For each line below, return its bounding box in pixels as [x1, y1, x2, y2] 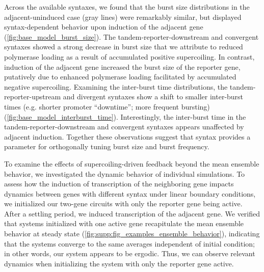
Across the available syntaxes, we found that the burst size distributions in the [4, 2, 250, 12]
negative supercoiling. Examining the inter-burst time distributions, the [4, 81, 228, 92]
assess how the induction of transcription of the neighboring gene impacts [4, 178, 234, 189]
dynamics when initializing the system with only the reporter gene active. [4, 258, 234, 268]
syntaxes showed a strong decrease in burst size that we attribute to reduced [4, 41, 243, 52]
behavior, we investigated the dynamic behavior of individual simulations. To [4, 168, 245, 179]
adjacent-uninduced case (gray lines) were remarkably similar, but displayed [4, 11, 242, 22]
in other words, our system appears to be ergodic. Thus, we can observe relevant [4, 248, 255, 259]
